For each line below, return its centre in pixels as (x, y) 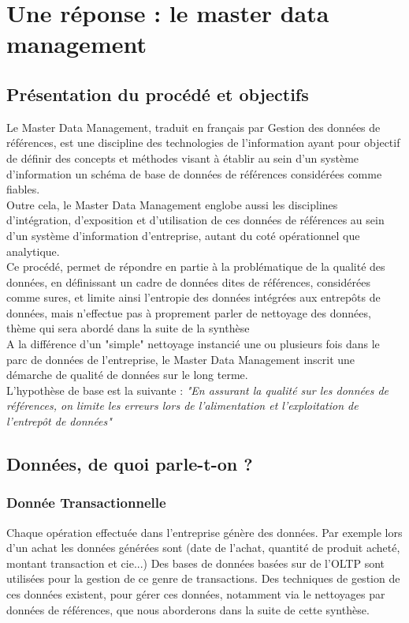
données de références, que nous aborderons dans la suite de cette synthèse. (188, 609)
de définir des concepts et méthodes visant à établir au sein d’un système (183, 158)
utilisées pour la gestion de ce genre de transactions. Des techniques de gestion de (203, 578)
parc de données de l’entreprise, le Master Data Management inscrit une (181, 359)
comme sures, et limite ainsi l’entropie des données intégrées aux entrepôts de (193, 297)
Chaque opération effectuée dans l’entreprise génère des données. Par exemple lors (204, 532)
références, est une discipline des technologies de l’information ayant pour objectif (203, 143)
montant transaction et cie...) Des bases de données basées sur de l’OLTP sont (196, 563)
